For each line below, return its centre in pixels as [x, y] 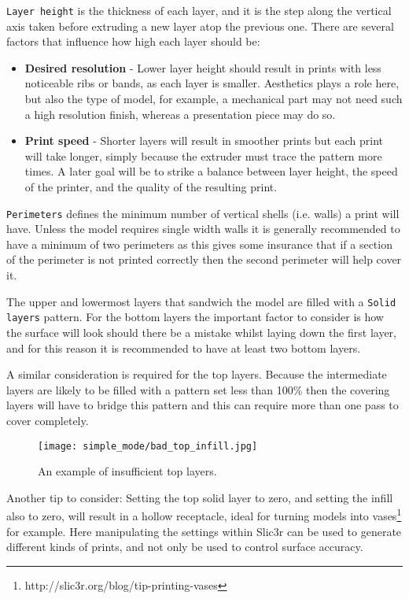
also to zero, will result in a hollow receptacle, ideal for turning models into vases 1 [204, 514]
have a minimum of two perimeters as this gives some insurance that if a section [199, 244]
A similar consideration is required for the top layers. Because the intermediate [197, 374]
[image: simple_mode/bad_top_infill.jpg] [148, 446]
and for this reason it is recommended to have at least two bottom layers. [184, 348]
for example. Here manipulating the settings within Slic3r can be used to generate [204, 531]
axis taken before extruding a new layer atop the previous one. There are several [200, 26]
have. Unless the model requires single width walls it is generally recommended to [203, 229]
